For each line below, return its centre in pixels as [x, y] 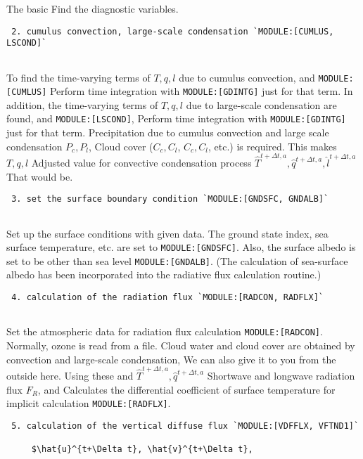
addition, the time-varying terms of [82, 104]
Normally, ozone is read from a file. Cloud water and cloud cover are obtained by [181, 345]
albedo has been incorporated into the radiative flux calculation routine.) [164, 274]
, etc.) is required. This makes [273, 146]
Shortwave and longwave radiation [281, 375]
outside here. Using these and [70, 375]
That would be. [40, 176]
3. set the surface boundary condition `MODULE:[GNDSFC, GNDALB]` [170, 199]
